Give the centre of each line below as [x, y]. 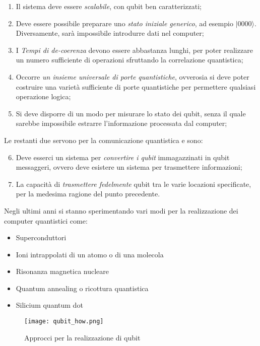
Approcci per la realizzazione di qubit [82, 337]
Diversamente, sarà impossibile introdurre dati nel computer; [110, 33]
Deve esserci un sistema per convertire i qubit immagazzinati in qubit [123, 157]
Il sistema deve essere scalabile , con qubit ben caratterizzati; [109, 6]
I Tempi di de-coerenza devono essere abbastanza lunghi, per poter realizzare [134, 50]
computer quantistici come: [46, 220]
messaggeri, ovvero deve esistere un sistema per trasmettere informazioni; [129, 167]
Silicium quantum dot [49, 305]
